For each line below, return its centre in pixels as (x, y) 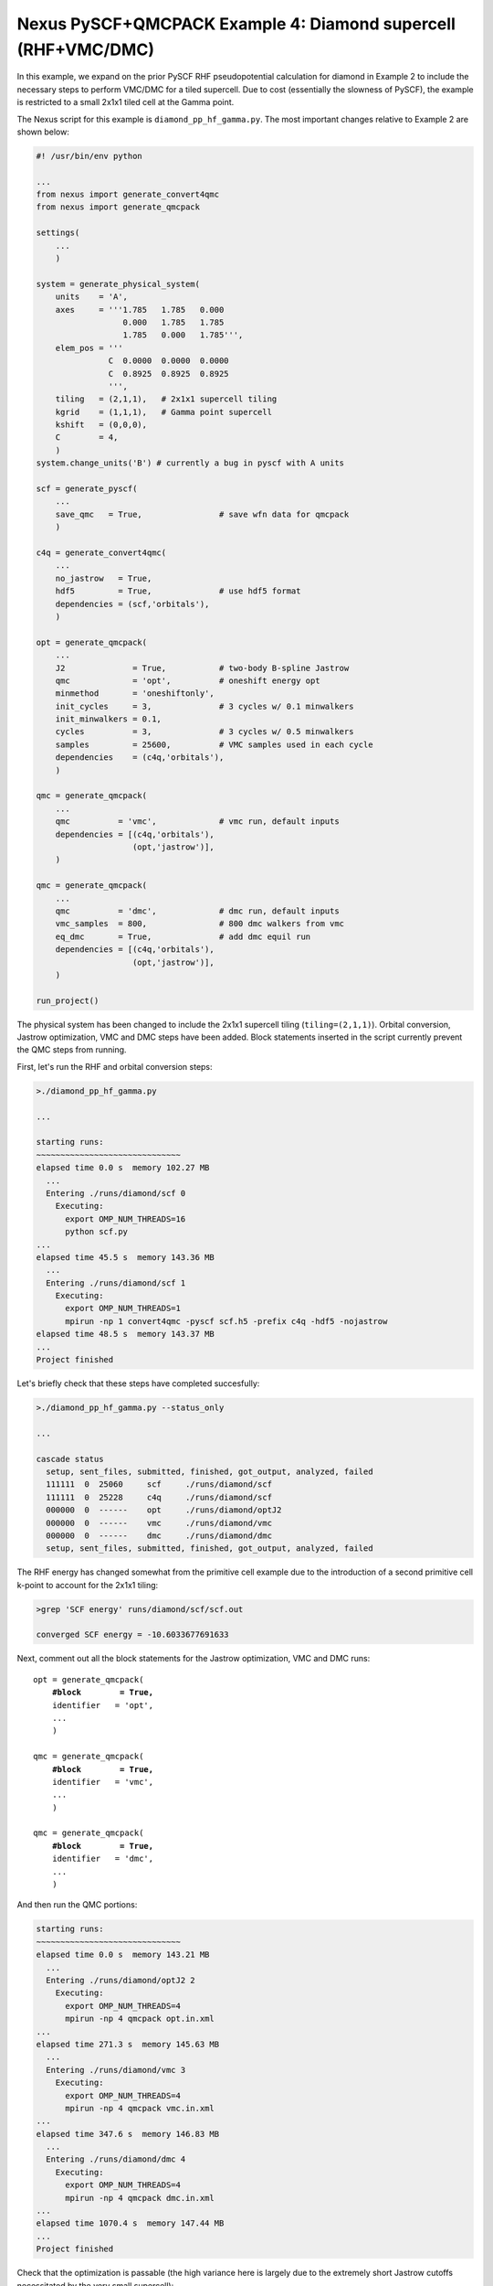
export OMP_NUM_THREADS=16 (126, 1219)
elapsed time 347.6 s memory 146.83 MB (127, 2134)
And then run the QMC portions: (77, 1905)
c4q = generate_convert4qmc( (101, 553)
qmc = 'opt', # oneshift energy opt (188, 680)
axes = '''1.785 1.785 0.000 (140, 310)
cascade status (70, 1459)
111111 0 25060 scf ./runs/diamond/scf (159, 1485)
